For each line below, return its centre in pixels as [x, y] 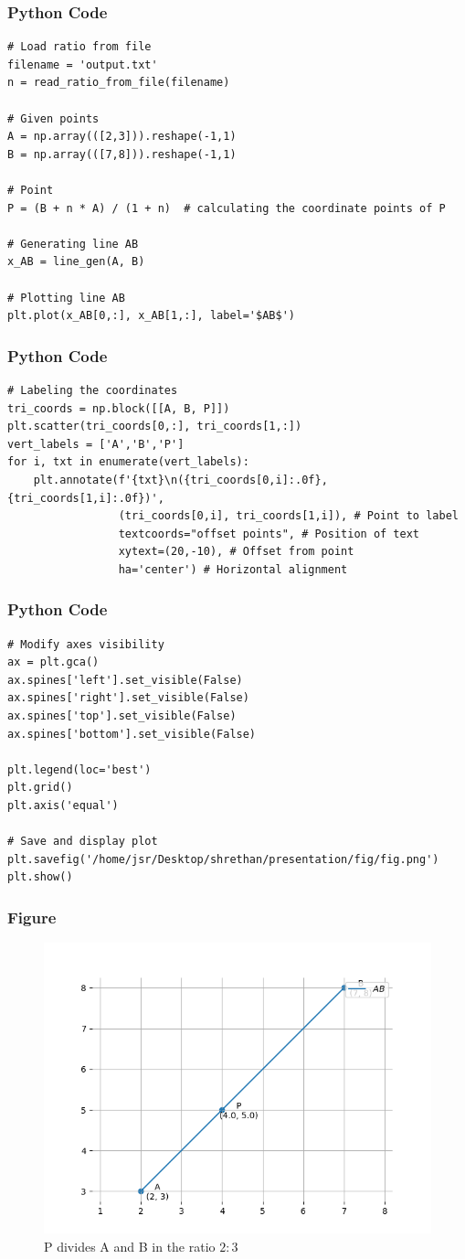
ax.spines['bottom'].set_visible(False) [132, 734]
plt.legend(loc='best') [79, 769]
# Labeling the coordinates [93, 390]
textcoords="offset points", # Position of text [269, 533]
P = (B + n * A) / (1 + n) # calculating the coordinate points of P [227, 208]
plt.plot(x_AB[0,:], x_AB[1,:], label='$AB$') [151, 316]
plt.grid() [40, 788]
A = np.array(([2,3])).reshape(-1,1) [122, 137]
